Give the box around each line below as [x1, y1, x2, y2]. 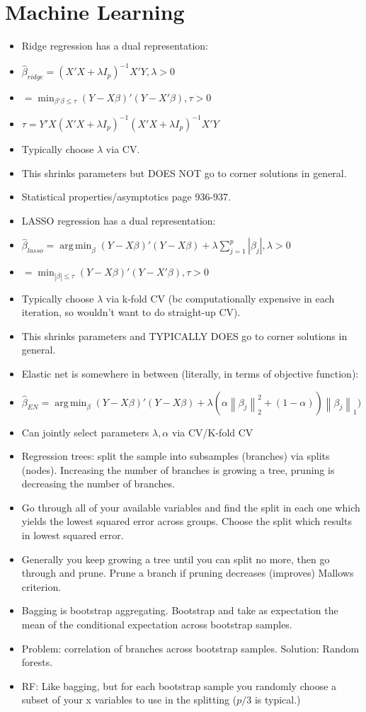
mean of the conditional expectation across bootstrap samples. [21, 617, 292, 632]
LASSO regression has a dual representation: [21, 213, 216, 227]
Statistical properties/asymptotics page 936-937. [21, 189, 231, 204]
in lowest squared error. [21, 528, 124, 543]
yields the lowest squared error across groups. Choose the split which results [21, 514, 352, 529]
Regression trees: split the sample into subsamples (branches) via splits [21, 448, 330, 463]
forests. [21, 655, 53, 669]
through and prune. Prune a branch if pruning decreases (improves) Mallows [21, 565, 354, 580]
